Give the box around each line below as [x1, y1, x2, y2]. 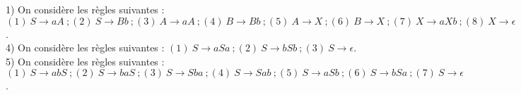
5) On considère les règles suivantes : [6, 53, 165, 68]
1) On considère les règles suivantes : [6, 2, 165, 16]
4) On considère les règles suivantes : [6, 40, 165, 55]
